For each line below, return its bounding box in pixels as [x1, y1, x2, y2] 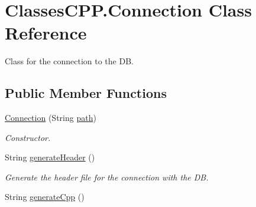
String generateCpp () [5, 190, 85, 203]
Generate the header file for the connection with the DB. [5, 170, 209, 183]
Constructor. [5, 131, 51, 143]
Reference [5, 21, 87, 45]
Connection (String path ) [5, 111, 96, 124]
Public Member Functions [5, 84, 167, 102]
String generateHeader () [5, 151, 95, 163]
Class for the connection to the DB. [5, 55, 134, 67]
